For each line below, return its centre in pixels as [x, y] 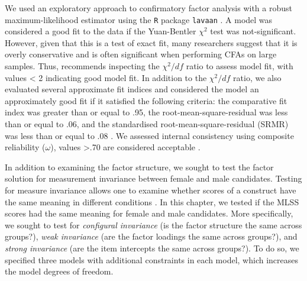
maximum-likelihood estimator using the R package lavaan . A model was [139, 19]
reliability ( [25, 147]
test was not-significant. [253, 31]
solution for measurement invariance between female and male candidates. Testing [153, 178]
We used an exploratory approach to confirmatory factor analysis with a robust [148, 8]
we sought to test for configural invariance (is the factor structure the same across [153, 225]
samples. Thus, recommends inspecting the [82, 66]
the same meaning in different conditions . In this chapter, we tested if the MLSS [152, 201]
